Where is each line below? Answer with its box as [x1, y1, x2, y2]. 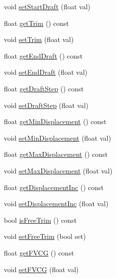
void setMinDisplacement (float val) [4, 132, 111, 143]
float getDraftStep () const [4, 83, 84, 93]
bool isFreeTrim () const [4, 214, 77, 225]
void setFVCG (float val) [4, 264, 79, 274]
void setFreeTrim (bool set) [4, 231, 86, 241]
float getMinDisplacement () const [4, 116, 107, 127]
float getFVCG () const [4, 247, 74, 257]
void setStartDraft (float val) [4, 1, 91, 11]
